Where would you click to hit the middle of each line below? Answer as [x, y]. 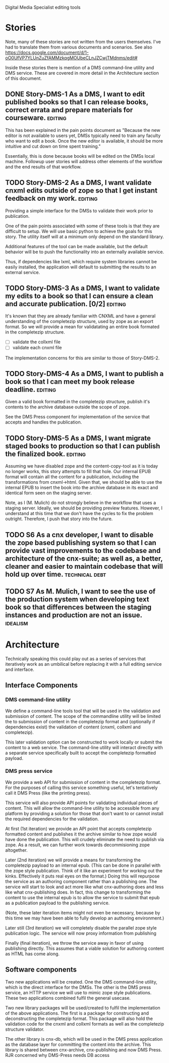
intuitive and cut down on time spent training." [53, 146]
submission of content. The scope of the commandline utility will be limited [83, 716]
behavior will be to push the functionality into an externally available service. [85, 252]
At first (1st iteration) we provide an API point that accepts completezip [79, 828]
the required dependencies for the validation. [52, 819]
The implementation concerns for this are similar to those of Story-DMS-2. [82, 358]
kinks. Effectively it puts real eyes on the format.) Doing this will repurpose [82, 876]
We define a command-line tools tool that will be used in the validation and [83, 711]
